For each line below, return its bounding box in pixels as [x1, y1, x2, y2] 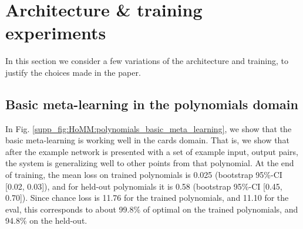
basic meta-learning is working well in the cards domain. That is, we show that [5, 134, 289, 146]
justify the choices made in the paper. [5, 66, 141, 78]
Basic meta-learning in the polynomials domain [5, 95, 298, 113]
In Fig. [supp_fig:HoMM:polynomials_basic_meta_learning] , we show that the [5, 122, 292, 134]
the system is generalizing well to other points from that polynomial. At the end [5, 157, 294, 169]
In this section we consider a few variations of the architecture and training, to [5, 55, 288, 67]
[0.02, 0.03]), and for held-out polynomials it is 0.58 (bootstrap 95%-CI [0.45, [5, 180, 282, 192]
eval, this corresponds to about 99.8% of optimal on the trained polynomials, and [5, 203, 298, 215]
